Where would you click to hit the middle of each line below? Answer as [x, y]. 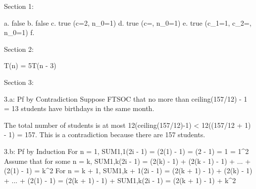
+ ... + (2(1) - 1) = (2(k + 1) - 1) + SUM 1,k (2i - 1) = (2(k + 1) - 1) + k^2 [120, 180]
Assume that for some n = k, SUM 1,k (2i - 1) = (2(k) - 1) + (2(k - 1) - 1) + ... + [128, 161]
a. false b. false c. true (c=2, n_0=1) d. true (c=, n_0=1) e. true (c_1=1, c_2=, [128, 22]
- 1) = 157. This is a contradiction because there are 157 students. [105, 134]
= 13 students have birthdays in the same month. [79, 108]
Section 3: [19, 82]
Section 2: [19, 49]
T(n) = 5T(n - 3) [30, 65]
